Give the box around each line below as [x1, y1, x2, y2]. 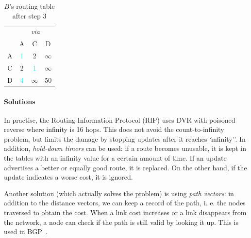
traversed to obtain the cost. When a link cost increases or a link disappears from [4, 207, 247, 218]
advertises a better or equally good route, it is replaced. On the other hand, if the [4, 162, 247, 172]
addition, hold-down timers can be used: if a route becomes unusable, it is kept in [4, 143, 246, 153]
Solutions [4, 96, 35, 106]
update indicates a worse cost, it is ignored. [4, 172, 133, 182]
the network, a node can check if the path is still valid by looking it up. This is [4, 217, 238, 227]
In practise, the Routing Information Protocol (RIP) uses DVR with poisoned [4, 114, 235, 125]
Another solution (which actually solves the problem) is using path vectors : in [4, 188, 234, 198]
